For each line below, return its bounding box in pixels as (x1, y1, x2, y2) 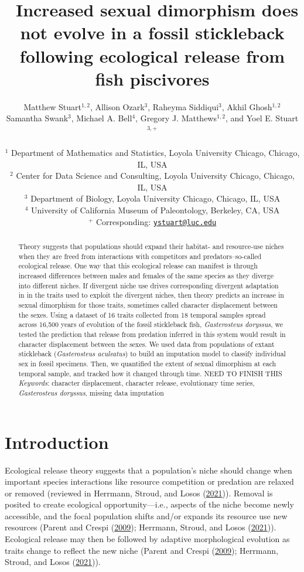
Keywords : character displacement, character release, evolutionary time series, (18, 378, 255, 388)
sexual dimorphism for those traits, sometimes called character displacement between (18, 300, 278, 310)
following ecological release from (19, 43, 285, 67)
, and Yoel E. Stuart (225, 112, 299, 124)
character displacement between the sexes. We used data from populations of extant (18, 339, 275, 349)
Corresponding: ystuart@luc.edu (95, 215, 217, 227)
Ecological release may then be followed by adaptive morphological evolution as (5, 533, 290, 545)
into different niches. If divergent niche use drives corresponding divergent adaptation (18, 280, 279, 290)
